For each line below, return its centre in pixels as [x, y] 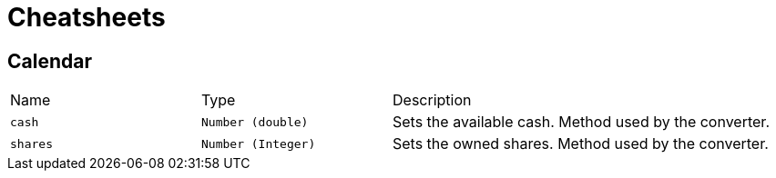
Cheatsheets [87, 17]
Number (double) [255, 122]
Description [432, 100]
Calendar [50, 61]
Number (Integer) [259, 143]
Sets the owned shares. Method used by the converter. [581, 144]
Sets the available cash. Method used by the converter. [581, 122]
